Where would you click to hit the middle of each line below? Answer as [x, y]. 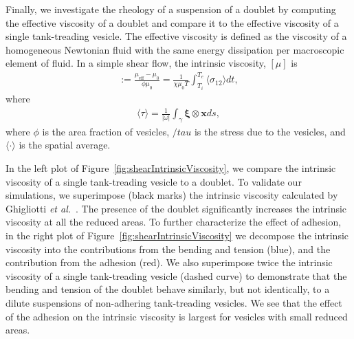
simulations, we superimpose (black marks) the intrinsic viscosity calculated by [172, 195]
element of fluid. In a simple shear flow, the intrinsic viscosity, [136, 63]
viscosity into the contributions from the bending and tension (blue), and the [168, 249]
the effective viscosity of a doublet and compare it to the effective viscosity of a [172, 22]
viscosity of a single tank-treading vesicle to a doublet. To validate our [154, 181]
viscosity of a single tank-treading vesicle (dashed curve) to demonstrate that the [176, 275]
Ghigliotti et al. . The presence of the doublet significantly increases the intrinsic [176, 208]
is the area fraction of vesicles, [106, 131]
